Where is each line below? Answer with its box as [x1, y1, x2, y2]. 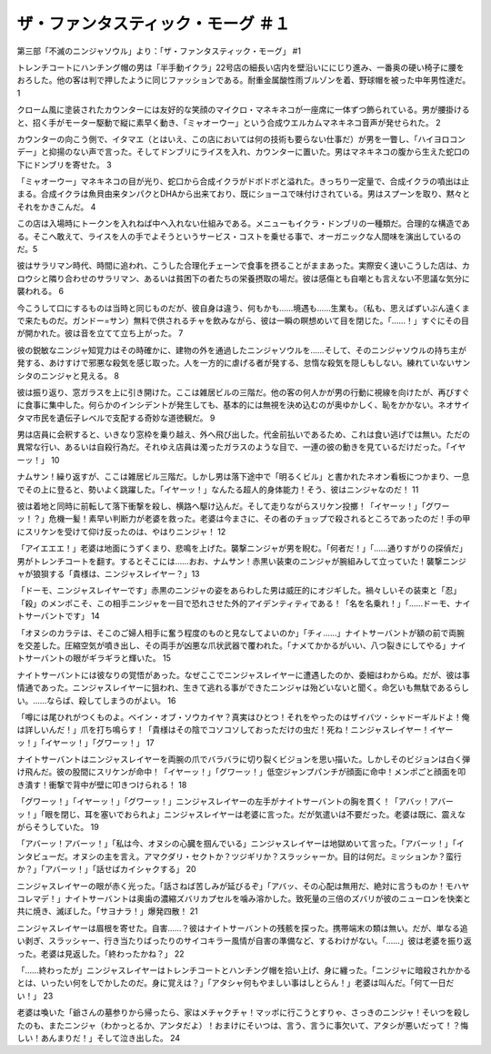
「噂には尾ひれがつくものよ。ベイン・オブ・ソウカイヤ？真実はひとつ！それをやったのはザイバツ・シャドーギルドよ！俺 [16, 711, 470, 723]
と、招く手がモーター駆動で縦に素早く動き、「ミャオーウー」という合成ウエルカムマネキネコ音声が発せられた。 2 [16, 117, 441, 127]
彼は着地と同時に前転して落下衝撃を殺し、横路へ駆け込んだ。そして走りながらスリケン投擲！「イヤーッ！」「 [16, 501, 426, 512]
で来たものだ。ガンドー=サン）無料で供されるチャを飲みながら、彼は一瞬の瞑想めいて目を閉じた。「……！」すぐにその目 [16, 315, 470, 326]
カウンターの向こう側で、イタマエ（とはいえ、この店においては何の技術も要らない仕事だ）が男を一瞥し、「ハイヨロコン [16, 133, 466, 145]
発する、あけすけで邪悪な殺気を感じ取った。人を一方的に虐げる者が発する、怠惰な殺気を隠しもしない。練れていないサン [16, 358, 471, 369]
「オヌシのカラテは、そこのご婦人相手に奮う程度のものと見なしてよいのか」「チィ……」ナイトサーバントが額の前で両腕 [16, 627, 466, 638]
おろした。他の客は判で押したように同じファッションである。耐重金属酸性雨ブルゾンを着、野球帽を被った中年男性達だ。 [16, 75, 471, 86]
